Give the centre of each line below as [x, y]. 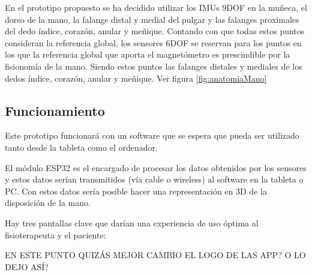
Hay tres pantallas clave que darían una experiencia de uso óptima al [132, 222]
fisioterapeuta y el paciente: [55, 234]
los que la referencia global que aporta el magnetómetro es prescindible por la [148, 54]
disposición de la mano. [48, 203]
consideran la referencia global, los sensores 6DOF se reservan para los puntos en [153, 42]
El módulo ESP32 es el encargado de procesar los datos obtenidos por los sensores [156, 167]
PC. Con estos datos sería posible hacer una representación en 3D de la [136, 191]
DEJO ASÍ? [27, 266]
